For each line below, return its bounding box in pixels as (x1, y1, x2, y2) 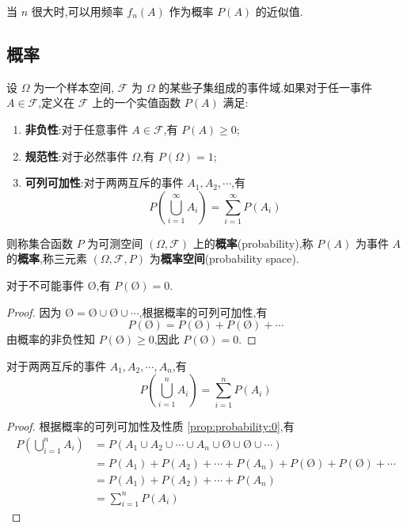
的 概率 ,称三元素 (6, 250, 87, 267)
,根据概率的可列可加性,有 (139, 303, 268, 320)
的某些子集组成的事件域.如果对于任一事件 (158, 78, 373, 95)
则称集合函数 (6, 234, 73, 251)
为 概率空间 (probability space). (149, 250, 299, 267)
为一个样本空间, (33, 78, 115, 95)
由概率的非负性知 (6, 331, 95, 348)
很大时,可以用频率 (31, 3, 124, 19)
